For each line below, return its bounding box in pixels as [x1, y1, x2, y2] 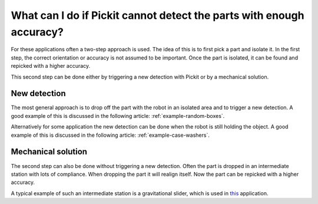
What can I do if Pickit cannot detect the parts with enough [11, 9, 304, 22]
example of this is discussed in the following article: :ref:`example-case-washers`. [11, 131, 210, 139]
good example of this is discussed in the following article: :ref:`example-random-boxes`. [11, 112, 225, 119]
